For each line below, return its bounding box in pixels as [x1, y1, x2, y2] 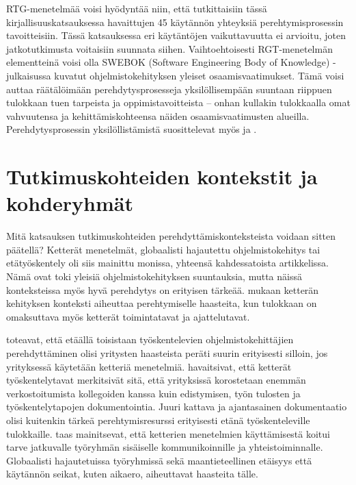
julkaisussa [6, 68, 51, 82]
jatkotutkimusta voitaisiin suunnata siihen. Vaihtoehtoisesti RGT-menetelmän [6, 41, 333, 55]
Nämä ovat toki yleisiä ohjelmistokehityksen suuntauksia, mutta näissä [6, 269, 302, 284]
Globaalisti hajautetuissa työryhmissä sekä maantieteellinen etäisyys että [6, 453, 312, 467]
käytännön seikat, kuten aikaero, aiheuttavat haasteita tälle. [6, 467, 258, 481]
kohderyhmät [6, 189, 133, 217]
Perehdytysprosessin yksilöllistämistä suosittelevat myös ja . [6, 122, 257, 136]
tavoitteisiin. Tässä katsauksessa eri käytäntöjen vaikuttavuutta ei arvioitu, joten [6, 28, 346, 42]
